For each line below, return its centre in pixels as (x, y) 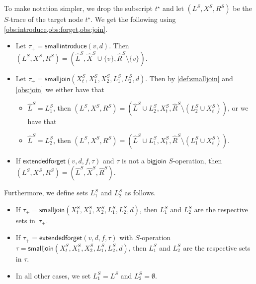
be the (242, 8)
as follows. (140, 193)
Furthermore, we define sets (46, 193)
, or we (238, 108)
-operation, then (197, 160)
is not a (133, 160)
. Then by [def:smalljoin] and (189, 78)
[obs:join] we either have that (60, 89)
